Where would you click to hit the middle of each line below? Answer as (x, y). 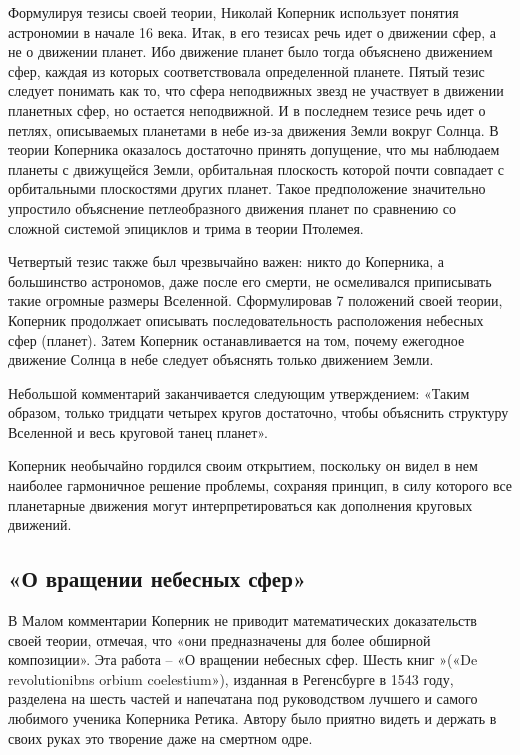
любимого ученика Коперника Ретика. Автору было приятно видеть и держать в (252, 718)
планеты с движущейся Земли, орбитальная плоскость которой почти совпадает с (256, 168)
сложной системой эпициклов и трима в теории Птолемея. (186, 227)
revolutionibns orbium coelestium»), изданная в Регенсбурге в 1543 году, (231, 678)
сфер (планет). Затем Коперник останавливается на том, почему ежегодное (236, 339)
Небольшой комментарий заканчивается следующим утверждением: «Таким (239, 392)
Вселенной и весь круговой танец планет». (138, 431)
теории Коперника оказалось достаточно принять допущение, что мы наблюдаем (254, 149)
